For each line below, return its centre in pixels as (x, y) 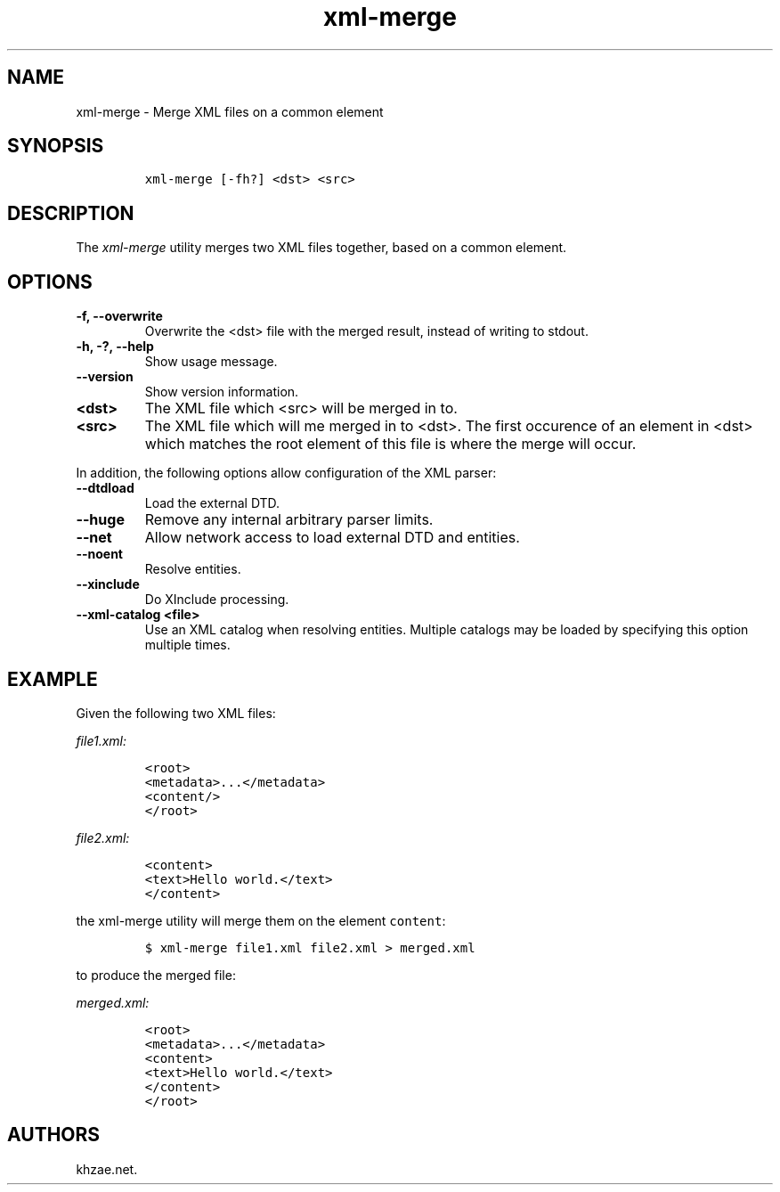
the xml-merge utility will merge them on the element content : (261, 920)
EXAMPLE (53, 679)
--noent (99, 554)
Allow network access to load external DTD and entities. (332, 538)
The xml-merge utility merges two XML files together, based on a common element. (321, 248)
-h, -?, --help (115, 347)
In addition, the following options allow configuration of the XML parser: (286, 473)
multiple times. (187, 645)
